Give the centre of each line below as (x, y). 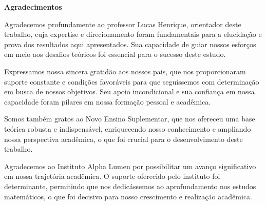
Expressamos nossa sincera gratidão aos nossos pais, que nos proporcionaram (125, 71)
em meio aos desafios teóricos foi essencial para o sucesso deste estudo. (115, 54)
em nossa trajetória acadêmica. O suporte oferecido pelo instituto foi (112, 176)
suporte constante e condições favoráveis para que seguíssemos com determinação (132, 81)
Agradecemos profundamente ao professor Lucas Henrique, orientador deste (123, 24)
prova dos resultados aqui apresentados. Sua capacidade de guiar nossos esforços (130, 44)
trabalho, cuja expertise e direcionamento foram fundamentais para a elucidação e (133, 34)
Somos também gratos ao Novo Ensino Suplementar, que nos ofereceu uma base (130, 119)
